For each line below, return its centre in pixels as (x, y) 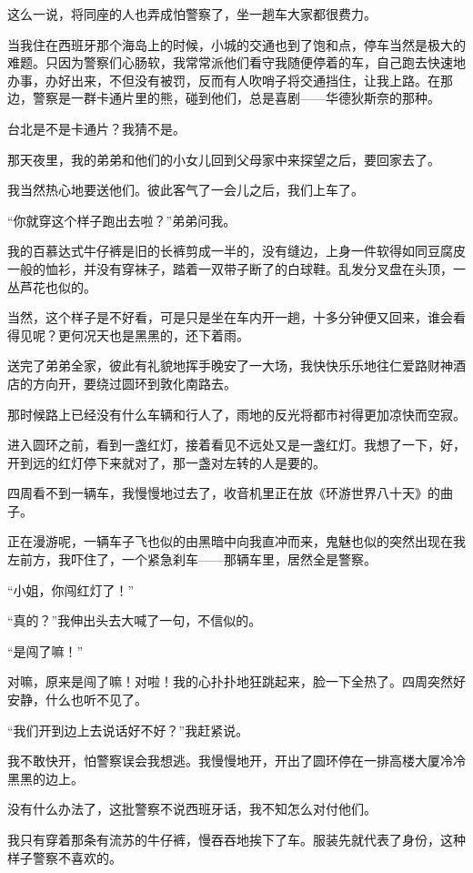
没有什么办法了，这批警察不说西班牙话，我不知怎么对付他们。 (192, 809)
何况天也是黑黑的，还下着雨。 (160, 335)
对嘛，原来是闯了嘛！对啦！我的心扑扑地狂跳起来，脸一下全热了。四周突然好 (236, 681)
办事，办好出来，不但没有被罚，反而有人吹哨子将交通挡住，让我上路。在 (224, 80)
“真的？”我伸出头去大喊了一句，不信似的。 (135, 620)
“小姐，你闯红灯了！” (71, 589)
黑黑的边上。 (45, 778)
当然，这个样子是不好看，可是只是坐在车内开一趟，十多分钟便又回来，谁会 (230, 317)
